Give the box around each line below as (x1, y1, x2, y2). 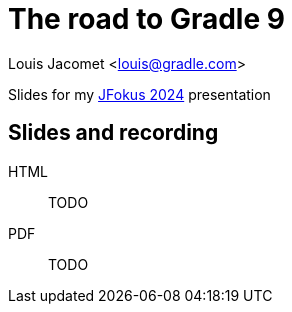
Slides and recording (8, 120, 219, 146)
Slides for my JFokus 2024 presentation (8, 85, 271, 103)
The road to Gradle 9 (8, 2, 285, 36)
